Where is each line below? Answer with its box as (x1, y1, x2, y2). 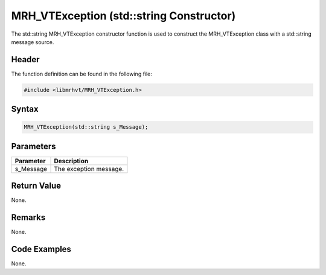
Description (54, 157, 89, 165)
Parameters (11, 141, 56, 151)
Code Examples (11, 244, 72, 254)
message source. (11, 38, 54, 45)
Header (11, 54, 40, 65)
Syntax (11, 104, 39, 114)
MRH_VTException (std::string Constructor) (11, 9, 236, 22)
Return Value (11, 181, 62, 191)
